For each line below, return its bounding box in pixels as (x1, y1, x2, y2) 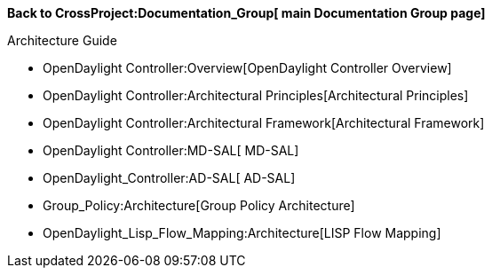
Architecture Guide (7, 33, 117, 48)
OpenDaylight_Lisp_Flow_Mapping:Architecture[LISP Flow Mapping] (43, 225, 441, 240)
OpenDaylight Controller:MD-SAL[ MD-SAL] (43, 143, 299, 158)
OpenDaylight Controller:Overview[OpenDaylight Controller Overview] (43, 60, 452, 75)
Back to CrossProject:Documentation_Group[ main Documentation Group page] (7, 5, 486, 20)
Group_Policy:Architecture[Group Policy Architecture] (43, 198, 355, 213)
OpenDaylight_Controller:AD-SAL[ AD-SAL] (43, 170, 296, 185)
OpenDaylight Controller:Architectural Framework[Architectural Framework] (43, 115, 485, 130)
